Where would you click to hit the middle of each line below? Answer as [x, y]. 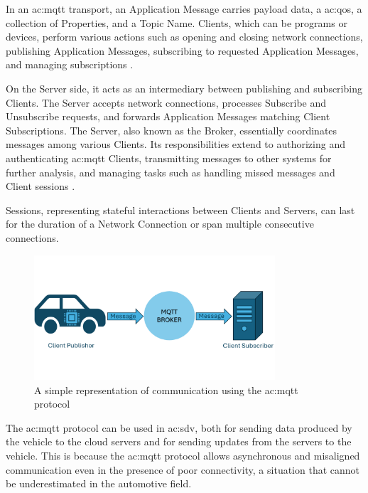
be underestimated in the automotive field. [99, 483]
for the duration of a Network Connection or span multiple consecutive [160, 224]
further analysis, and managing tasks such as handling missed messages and [171, 172]
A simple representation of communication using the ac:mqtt [166, 389]
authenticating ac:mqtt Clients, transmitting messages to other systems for [169, 158]
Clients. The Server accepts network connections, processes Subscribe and [166, 102]
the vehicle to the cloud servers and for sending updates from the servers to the [179, 441]
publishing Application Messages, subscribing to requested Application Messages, [182, 50]
